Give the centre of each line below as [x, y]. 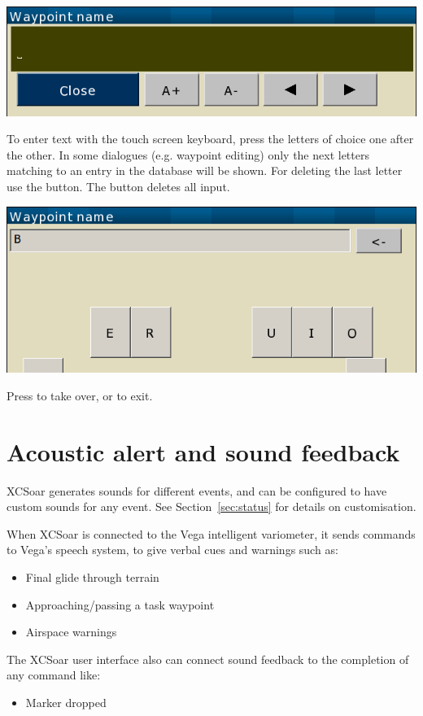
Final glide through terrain [92, 577]
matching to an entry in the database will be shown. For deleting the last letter [205, 170]
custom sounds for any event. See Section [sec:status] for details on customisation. [211, 506]
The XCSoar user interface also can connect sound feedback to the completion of [208, 659]
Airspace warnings [71, 632]
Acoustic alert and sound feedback [203, 451]
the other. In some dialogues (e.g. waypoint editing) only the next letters [188, 154]
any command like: [54, 675]
